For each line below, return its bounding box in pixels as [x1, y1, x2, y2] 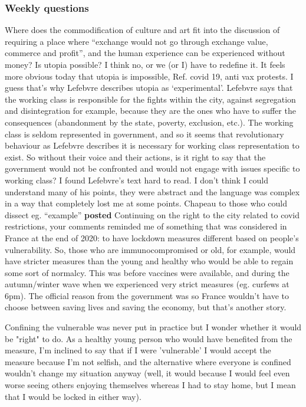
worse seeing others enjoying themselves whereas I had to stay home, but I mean [5, 379, 296, 391]
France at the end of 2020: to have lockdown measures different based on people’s [5, 231, 299, 244]
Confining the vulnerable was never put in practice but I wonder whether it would [5, 321, 302, 333]
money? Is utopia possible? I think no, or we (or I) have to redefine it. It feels [5, 58, 285, 70]
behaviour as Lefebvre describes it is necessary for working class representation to [5, 139, 300, 152]
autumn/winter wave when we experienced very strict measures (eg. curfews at [5, 278, 289, 290]
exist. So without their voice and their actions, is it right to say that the [5, 150, 266, 163]
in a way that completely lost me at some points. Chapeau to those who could [5, 197, 287, 209]
